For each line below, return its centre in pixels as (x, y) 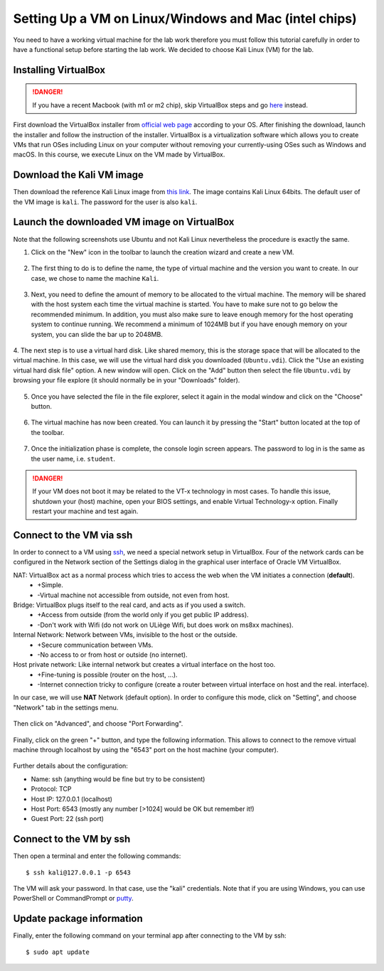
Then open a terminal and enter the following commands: (97, 856)
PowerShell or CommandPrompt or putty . (74, 898)
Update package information (78, 919)
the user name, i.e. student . (73, 458)
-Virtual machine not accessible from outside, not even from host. (133, 595)
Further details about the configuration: (70, 766)
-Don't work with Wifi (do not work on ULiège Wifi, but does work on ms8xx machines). (166, 625)
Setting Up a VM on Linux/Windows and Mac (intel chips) (185, 18)
